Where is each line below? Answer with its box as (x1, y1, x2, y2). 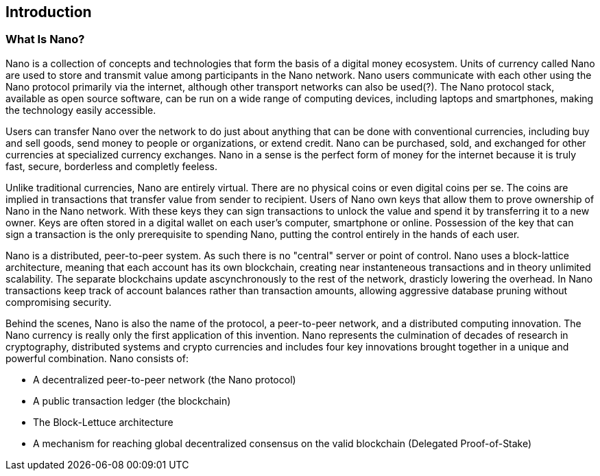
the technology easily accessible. (5, 104, 156, 116)
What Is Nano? (5, 32, 85, 47)
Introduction (5, 3, 92, 21)
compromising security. (5, 296, 112, 308)
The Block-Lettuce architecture (33, 416, 173, 428)
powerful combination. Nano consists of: (5, 352, 189, 364)
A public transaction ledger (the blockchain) (33, 394, 231, 407)
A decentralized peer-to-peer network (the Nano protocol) (33, 373, 296, 385)
